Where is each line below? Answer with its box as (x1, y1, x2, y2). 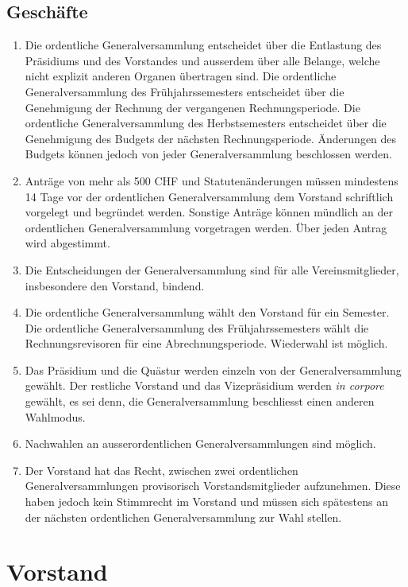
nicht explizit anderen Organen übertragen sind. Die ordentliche (25, 68, 337, 84)
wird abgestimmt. (25, 235, 110, 251)
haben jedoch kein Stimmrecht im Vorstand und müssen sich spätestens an (25, 493, 388, 510)
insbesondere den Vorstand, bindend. (25, 277, 205, 293)
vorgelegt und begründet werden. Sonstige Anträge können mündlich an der (25, 204, 393, 220)
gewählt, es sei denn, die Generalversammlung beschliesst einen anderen (25, 393, 375, 410)
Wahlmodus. (25, 408, 86, 425)
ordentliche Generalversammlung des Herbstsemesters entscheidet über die (25, 115, 387, 131)
